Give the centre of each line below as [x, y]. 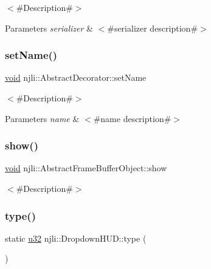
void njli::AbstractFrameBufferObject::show [86, 168]
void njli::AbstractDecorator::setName [76, 77]
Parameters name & [42, 118]
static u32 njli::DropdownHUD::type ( [76, 238]
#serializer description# [153, 28]
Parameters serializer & [49, 28]
